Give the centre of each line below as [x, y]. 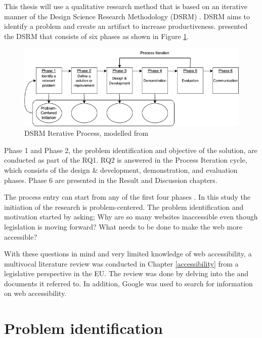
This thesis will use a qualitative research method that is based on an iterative [126, 6]
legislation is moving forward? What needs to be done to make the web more [123, 226]
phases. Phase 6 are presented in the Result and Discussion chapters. [111, 180]
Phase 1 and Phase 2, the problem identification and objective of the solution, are [131, 150]
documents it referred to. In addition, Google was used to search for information [128, 283]
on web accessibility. [35, 293]
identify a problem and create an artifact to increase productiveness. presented [126, 26]
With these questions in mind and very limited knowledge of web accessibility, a [128, 254]
